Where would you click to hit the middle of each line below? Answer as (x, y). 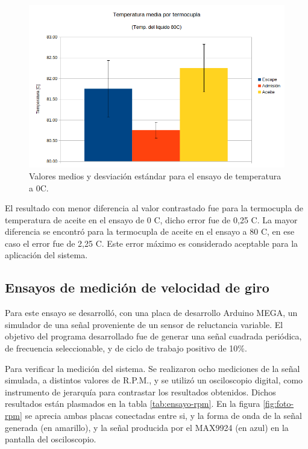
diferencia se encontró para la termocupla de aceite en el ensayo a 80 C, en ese (150, 231)
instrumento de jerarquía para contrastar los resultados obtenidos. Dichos (140, 392)
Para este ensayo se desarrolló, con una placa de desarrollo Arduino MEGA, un (151, 313)
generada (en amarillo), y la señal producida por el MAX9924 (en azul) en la (147, 427)
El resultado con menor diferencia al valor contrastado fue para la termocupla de (154, 208)
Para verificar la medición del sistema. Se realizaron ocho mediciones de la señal (152, 368)
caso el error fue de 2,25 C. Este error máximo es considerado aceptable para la (152, 243)
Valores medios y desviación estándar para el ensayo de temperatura (155, 175)
